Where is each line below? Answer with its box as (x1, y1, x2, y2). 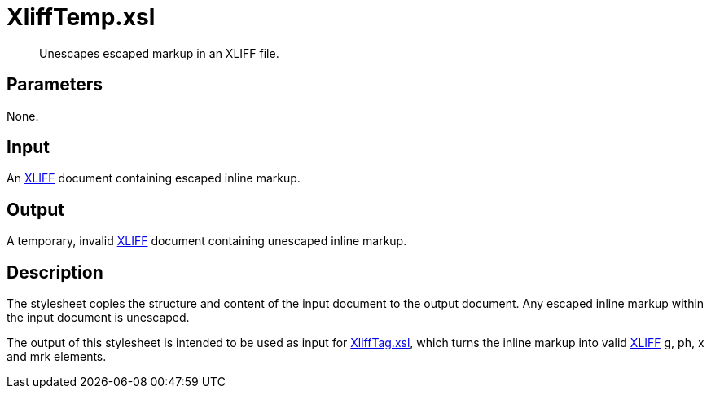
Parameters (7, 74, 103, 95)
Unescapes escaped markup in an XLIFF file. (39, 46, 279, 60)
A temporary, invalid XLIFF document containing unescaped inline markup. (7, 234, 407, 248)
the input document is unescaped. (7, 310, 190, 325)
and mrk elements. (7, 349, 107, 364)
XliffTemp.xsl (7, 3, 156, 31)
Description (7, 261, 103, 283)
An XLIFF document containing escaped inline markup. (7, 171, 301, 186)
